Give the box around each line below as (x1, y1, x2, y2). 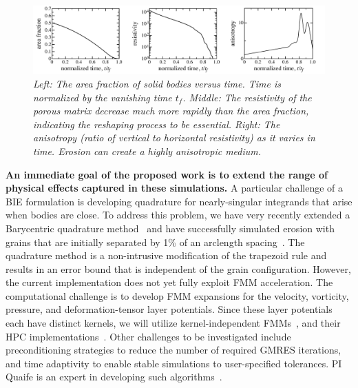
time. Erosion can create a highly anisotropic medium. (33, 143, 262, 158)
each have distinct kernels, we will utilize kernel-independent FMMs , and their (6, 316, 341, 330)
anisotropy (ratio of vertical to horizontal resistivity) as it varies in (33, 130, 315, 145)
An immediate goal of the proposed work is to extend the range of (6, 167, 328, 181)
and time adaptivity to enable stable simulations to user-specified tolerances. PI (6, 356, 342, 370)
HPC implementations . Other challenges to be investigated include (6, 329, 291, 343)
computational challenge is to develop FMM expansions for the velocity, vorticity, (6, 288, 349, 303)
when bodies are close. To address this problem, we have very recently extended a (6, 207, 350, 222)
